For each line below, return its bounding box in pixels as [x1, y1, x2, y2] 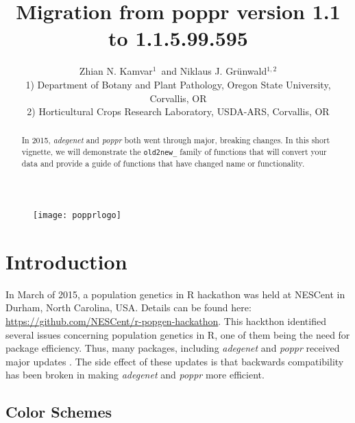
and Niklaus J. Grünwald [161, 64, 267, 78]
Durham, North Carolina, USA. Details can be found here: [5, 300, 252, 315]
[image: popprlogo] [33, 210, 121, 220]
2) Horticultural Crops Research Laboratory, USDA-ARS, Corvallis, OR [27, 104, 330, 119]
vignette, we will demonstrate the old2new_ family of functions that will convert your [21, 146, 327, 158]
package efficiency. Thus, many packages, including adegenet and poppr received [5, 341, 340, 355]
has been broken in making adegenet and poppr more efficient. [5, 367, 265, 382]
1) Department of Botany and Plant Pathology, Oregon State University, [25, 77, 331, 91]
